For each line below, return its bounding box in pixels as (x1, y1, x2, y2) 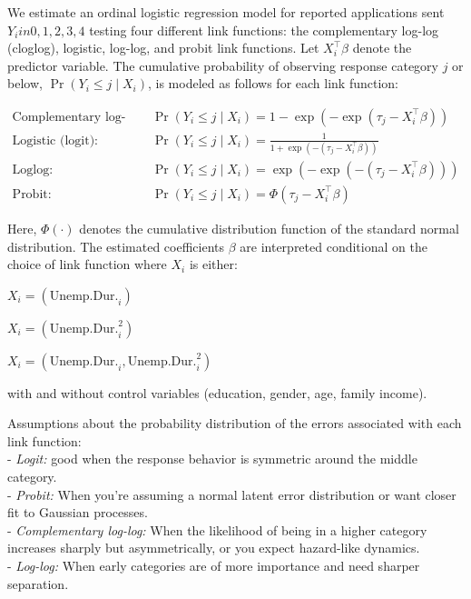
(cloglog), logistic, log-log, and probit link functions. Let (7, 38, 319, 57)
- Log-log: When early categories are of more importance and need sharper (7, 556, 420, 575)
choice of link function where (7, 255, 167, 274)
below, (7, 74, 43, 93)
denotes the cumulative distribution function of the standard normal (79, 218, 459, 237)
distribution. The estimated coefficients (7, 236, 225, 255)
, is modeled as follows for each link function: (147, 74, 398, 93)
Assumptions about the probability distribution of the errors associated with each (7, 414, 462, 433)
